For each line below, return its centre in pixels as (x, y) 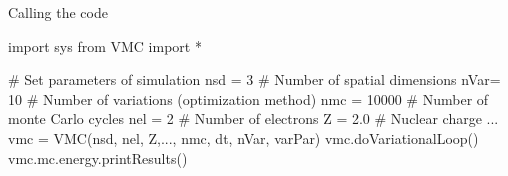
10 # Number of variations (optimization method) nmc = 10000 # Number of (248, 98)
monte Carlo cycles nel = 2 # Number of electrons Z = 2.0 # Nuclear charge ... (253, 118)
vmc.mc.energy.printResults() (98, 157)
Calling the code (58, 12)
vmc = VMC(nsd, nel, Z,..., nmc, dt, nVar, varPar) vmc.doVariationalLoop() (243, 137)
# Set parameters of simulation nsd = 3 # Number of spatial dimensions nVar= (254, 79)
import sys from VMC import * (105, 45)
